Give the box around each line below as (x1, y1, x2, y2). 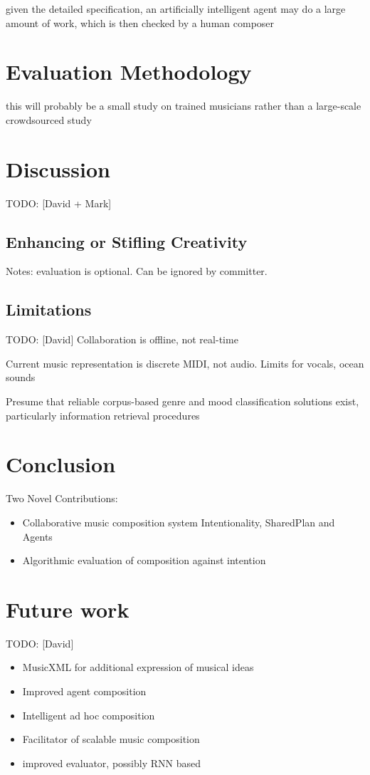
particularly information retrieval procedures (6, 407, 200, 422)
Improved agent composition (22, 684, 147, 698)
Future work (6, 594, 129, 623)
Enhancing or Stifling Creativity (6, 230, 248, 252)
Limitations (6, 298, 92, 321)
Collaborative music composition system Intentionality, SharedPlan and (22, 514, 335, 529)
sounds (6, 370, 36, 385)
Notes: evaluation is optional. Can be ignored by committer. (6, 264, 268, 279)
